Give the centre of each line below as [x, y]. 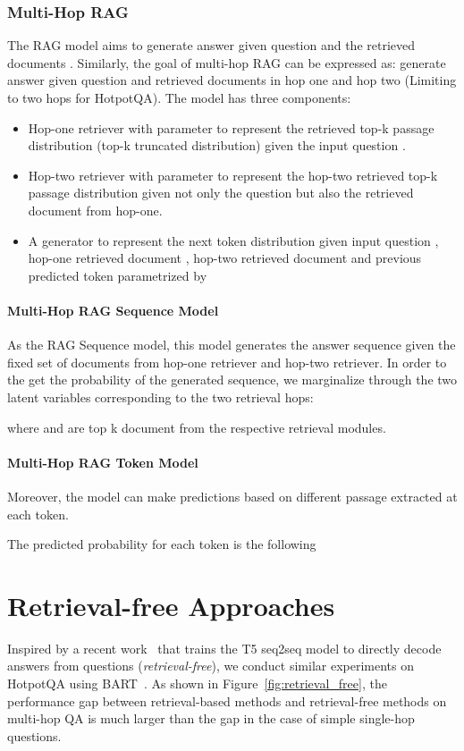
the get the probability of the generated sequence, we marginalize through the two [232, 380]
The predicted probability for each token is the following [162, 544]
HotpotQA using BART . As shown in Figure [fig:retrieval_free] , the [197, 683]
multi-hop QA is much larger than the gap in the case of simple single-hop [211, 718]
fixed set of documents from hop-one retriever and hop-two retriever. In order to [227, 362]
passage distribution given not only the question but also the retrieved [221, 193]
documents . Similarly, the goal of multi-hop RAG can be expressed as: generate [227, 62]
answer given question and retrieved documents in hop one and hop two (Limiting [232, 80]
